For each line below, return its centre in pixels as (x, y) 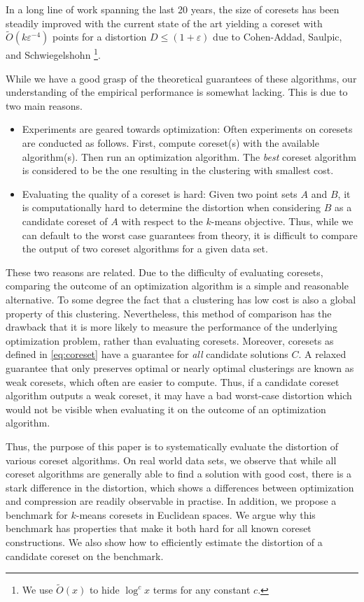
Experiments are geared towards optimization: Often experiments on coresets (187, 129)
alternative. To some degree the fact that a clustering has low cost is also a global (181, 299)
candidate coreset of (65, 221)
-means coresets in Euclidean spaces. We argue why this (196, 514)
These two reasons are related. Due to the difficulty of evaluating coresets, (164, 272)
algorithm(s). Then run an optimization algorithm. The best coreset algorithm (189, 156)
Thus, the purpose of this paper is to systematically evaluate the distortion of (172, 446)
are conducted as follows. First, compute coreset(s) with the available (170, 143)
